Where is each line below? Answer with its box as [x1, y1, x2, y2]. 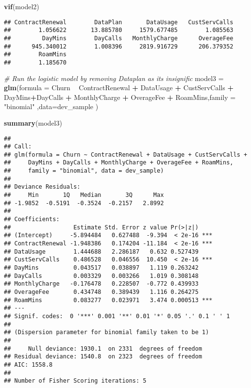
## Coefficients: [4, 216, 60, 223]
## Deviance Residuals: [4, 183, 81, 191]
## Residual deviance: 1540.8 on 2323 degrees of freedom [4, 353, 202, 360]
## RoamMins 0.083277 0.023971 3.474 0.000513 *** [4, 296, 213, 304]
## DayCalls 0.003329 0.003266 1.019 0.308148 [4, 272, 199, 279]
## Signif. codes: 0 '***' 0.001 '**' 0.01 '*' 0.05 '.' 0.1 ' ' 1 [4, 312, 230, 320]
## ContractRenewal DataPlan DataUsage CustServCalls [4, 18, 234, 26]
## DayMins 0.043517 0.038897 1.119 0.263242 [4, 264, 199, 271]
